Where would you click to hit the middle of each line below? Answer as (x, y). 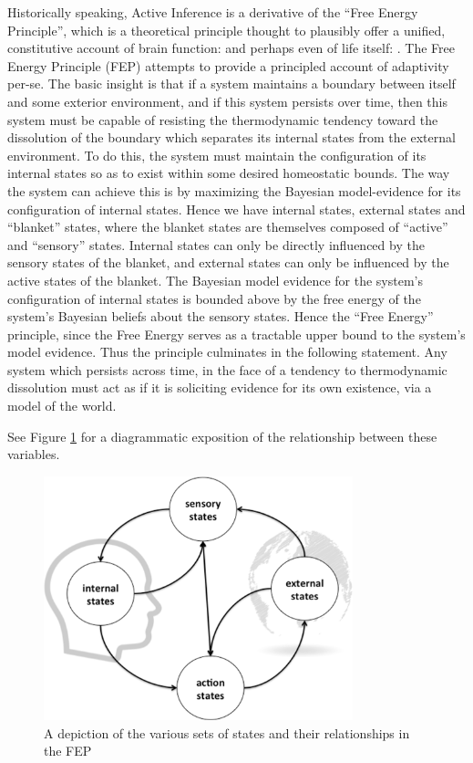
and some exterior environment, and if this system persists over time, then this (227, 101)
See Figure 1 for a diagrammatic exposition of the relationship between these (222, 436)
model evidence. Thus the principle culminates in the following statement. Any (227, 352)
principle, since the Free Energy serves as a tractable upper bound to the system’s (236, 334)
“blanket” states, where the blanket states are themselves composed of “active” (228, 227)
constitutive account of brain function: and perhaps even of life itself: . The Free (231, 48)
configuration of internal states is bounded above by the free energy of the (214, 298)
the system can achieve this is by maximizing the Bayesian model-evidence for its (234, 190)
